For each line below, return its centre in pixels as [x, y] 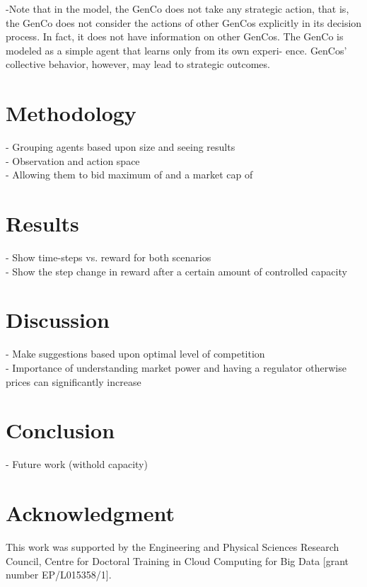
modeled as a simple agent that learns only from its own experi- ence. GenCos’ [176, 50]
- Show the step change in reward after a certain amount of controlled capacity [176, 271]
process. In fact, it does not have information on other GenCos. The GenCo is [175, 36]
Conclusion [60, 430]
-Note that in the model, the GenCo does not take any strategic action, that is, [177, 8]
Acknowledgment [90, 513]
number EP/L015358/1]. [59, 575]
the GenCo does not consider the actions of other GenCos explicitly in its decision [184, 22]
